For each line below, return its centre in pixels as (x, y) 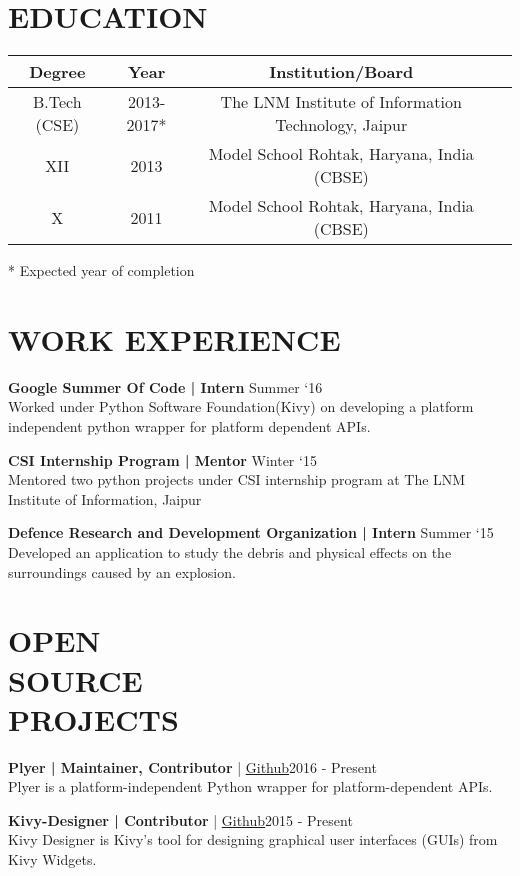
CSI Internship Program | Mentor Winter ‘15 (162, 459)
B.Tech (57, 102)
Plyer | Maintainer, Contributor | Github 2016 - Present (192, 766)
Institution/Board (341, 72)
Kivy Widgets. (52, 859)
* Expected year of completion (101, 270)
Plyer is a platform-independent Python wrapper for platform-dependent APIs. (250, 786)
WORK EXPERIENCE (174, 338)
